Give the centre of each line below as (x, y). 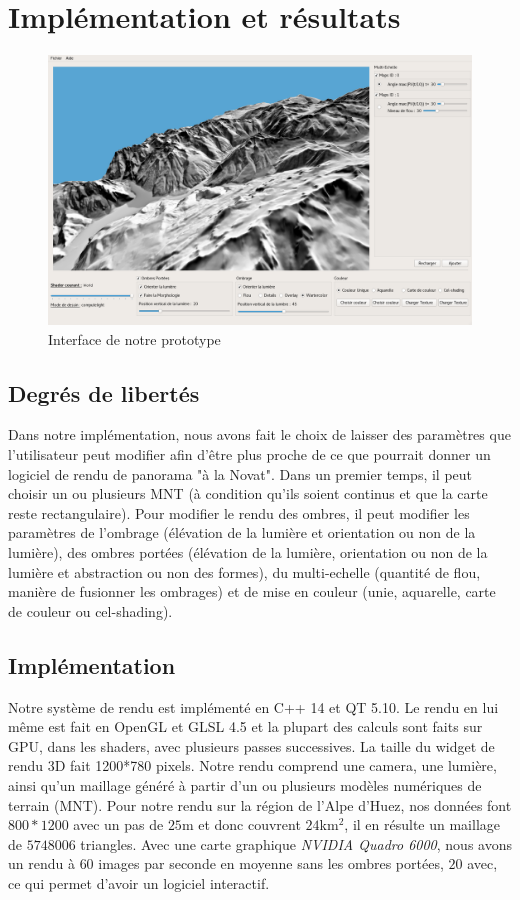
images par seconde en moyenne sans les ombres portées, (271, 863)
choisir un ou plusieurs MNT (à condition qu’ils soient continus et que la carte (248, 493)
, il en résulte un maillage (422, 824)
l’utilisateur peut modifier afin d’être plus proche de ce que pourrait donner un (249, 454)
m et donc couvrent (241, 824)
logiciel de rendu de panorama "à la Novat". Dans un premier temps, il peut (240, 473)
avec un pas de (118, 824)
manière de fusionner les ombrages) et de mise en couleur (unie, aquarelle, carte (252, 591)
